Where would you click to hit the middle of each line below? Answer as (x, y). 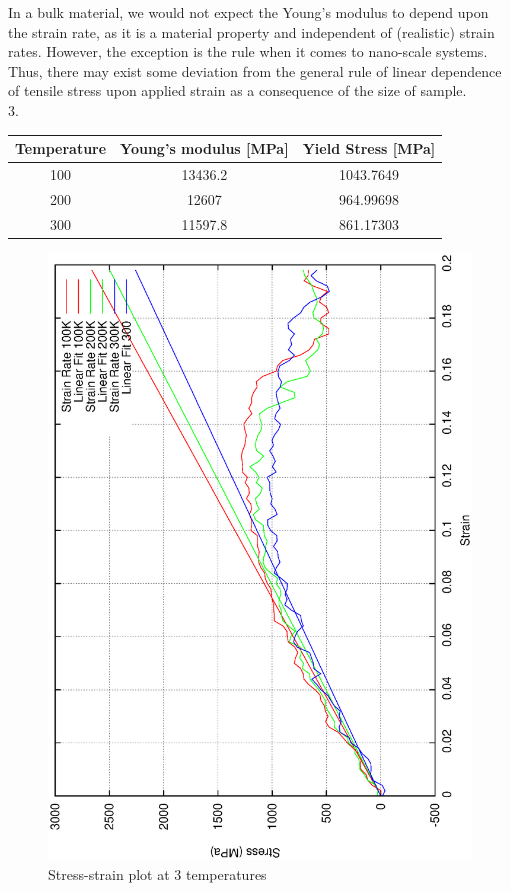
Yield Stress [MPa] (369, 148)
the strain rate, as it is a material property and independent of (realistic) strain (251, 31)
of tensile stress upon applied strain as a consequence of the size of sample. (237, 90)
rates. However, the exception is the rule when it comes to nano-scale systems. (248, 51)
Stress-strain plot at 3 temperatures (157, 873)
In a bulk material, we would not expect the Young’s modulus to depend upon (248, 12)
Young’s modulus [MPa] (204, 148)
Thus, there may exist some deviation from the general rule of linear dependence (255, 70)
